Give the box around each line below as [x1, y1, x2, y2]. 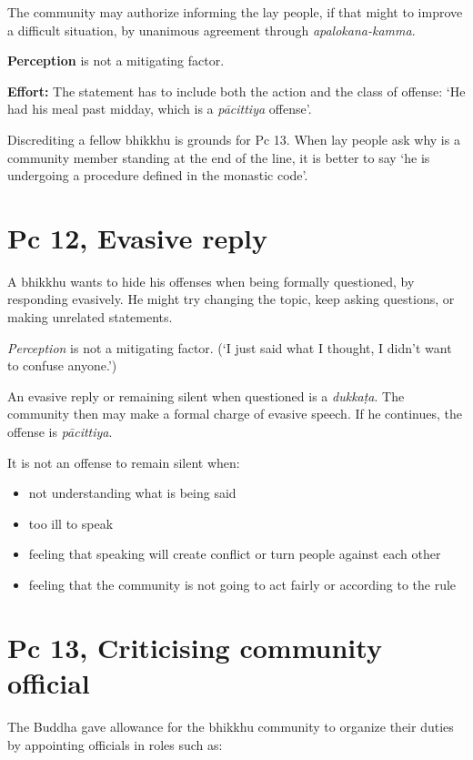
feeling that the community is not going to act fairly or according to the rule [28, 575, 457, 593]
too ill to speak [28, 513, 114, 532]
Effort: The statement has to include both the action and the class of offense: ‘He [7, 81, 466, 100]
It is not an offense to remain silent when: [7, 452, 240, 471]
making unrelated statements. [7, 308, 173, 327]
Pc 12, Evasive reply [7, 218, 267, 256]
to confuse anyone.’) [7, 356, 117, 375]
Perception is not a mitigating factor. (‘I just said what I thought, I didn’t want [7, 338, 452, 357]
